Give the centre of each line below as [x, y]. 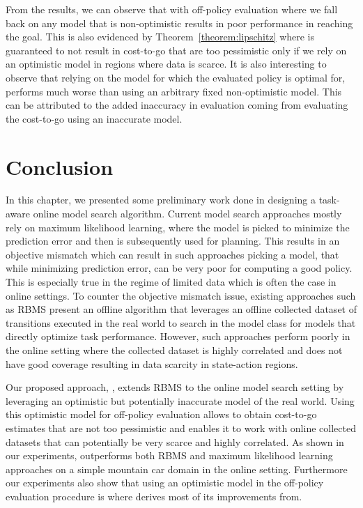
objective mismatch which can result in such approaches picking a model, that [172, 254]
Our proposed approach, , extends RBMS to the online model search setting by [175, 387]
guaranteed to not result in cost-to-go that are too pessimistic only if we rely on [176, 50]
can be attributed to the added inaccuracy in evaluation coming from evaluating [177, 105]
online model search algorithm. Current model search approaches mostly [187, 214]
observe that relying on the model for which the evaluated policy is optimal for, [176, 77]
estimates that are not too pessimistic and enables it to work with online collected [181, 428]
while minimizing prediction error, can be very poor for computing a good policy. [179, 268]
